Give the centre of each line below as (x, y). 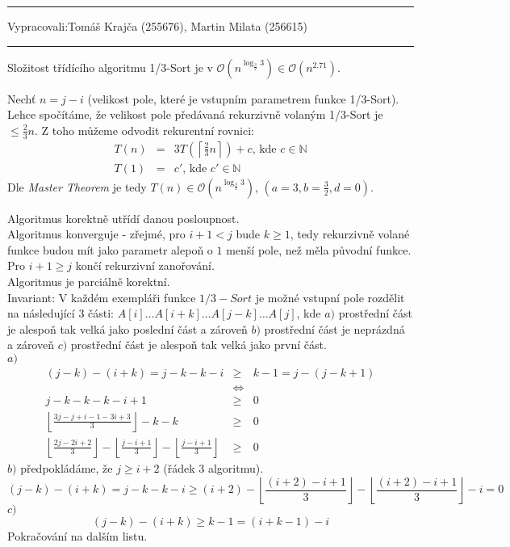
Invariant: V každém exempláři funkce (102, 297)
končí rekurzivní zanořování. (145, 265)
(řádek (179, 468)
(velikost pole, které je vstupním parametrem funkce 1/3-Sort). (243, 98)
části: (101, 313)
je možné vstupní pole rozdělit (330, 297)
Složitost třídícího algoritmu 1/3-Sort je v (110, 67)
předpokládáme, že (67, 468)
